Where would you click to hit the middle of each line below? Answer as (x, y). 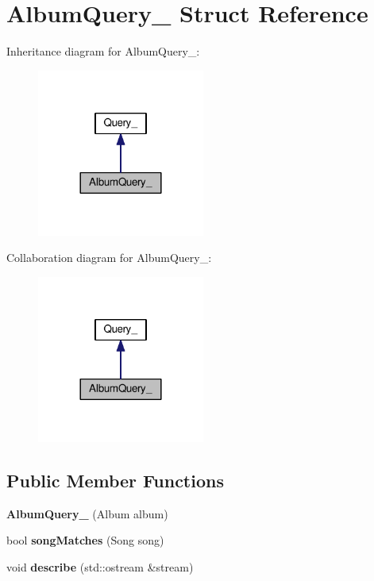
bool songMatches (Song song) (85, 540)
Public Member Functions (115, 480)
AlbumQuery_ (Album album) (87, 513)
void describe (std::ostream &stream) (100, 566)
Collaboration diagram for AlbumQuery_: (109, 258)
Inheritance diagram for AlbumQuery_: (103, 51)
